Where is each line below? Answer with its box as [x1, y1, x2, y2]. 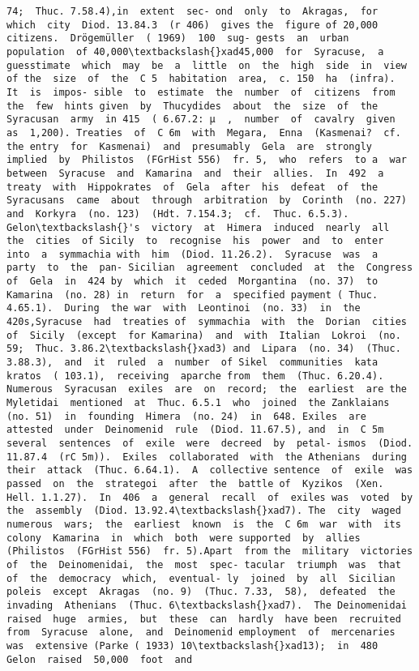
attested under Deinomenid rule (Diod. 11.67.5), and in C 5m [6, 424, 384, 436]
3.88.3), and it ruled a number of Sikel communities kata [6, 357, 378, 369]
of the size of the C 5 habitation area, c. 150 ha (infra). [6, 73, 395, 85]
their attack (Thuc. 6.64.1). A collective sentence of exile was [6, 464, 413, 477]
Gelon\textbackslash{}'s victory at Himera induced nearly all [6, 221, 390, 233]
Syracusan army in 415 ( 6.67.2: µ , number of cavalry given [6, 113, 395, 126]
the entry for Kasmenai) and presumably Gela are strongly [6, 140, 373, 152]
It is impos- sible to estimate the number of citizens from [6, 86, 395, 98]
